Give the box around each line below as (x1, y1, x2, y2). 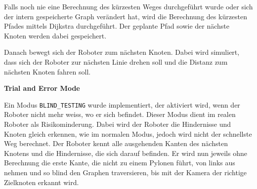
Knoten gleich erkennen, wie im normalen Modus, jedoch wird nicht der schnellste (4, 128, 252, 139)
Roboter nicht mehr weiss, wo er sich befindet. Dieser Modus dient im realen (4, 109, 236, 119)
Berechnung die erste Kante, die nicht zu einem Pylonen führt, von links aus (4, 157, 235, 168)
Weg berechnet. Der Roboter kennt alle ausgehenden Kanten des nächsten (4, 138, 228, 149)
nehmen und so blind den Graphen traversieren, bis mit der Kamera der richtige (4, 167, 247, 177)
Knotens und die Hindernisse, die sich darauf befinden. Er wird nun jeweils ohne (4, 148, 247, 158)
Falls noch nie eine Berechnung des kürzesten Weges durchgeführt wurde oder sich (4, 1, 253, 11)
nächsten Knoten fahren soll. (4, 66, 91, 76)
